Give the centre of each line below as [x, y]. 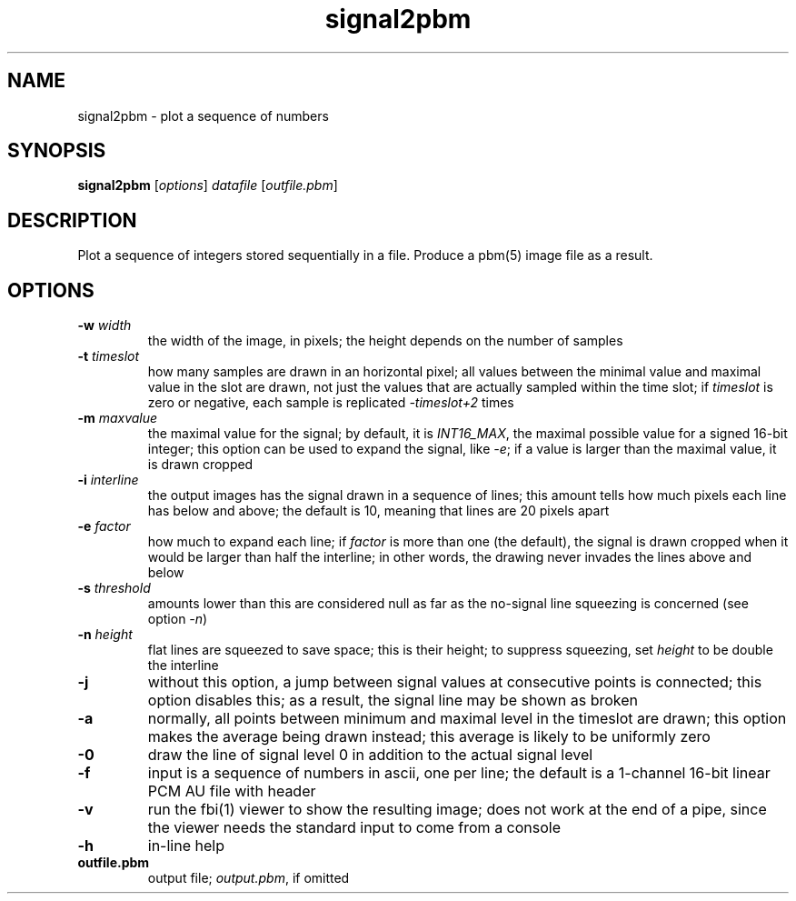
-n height [105, 635]
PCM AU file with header [232, 791]
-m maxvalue [118, 418]
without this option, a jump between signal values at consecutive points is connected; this [455, 682]
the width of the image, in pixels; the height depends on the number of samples [385, 341]
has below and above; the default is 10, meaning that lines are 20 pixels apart [378, 511]
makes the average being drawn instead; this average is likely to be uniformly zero [429, 737]
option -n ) [178, 619]
